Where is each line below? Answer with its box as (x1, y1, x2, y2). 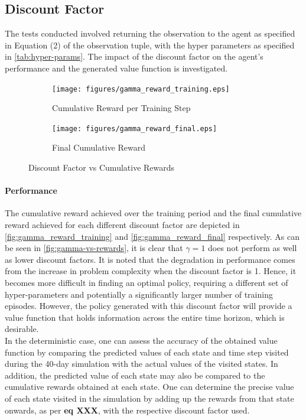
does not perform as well (208, 242, 297, 254)
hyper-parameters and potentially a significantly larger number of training (5, 288, 273, 300)
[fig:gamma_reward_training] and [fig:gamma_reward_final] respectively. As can (5, 230, 300, 242)
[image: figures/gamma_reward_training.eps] (52, 84, 230, 93)
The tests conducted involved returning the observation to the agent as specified (5, 27, 295, 40)
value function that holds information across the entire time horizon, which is (5, 311, 285, 323)
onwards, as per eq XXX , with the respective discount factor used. (5, 403, 250, 416)
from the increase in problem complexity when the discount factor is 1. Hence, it (5, 265, 297, 277)
